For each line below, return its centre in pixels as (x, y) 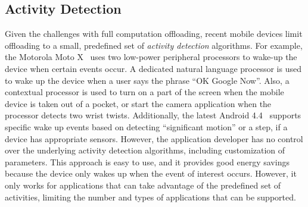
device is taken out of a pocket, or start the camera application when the (138, 103)
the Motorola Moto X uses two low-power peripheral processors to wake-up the (151, 57)
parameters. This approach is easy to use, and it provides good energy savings (147, 161)
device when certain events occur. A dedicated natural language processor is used (153, 68)
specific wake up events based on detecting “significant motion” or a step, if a (146, 126)
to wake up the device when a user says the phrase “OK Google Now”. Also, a (147, 80)
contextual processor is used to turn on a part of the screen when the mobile (144, 92)
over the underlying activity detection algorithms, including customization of (145, 150)
